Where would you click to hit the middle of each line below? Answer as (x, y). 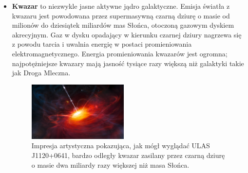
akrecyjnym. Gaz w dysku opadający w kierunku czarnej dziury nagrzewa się (127, 34)
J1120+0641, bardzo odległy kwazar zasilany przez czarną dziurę (128, 155)
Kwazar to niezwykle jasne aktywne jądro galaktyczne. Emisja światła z (121, 6)
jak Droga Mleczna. (41, 73)
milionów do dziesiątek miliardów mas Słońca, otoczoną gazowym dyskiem (123, 25)
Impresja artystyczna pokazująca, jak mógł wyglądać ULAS (121, 146)
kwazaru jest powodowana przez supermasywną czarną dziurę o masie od (121, 15)
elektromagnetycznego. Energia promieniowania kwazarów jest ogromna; (120, 53)
